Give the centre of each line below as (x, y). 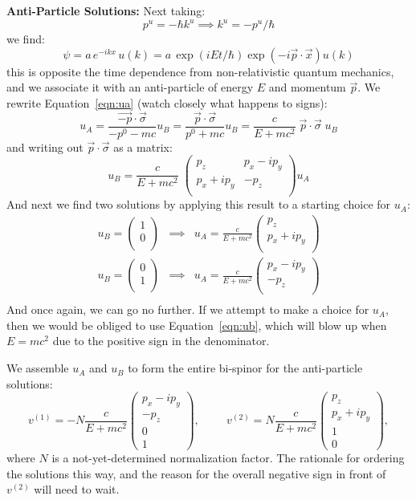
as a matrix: (143, 146)
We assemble (38, 368)
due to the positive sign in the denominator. (161, 341)
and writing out (45, 146)
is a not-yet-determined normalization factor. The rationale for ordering (228, 458)
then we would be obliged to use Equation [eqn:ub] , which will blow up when (197, 325)
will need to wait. (77, 489)
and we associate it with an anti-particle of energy (130, 87)
